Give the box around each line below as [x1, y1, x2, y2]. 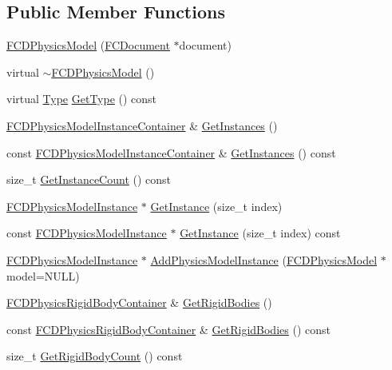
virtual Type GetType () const [6, 90, 157, 107]
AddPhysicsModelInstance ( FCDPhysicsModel [150, 251, 378, 268]
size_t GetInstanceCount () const [6, 171, 172, 188]
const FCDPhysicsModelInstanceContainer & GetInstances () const [6, 144, 336, 161]
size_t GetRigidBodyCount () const [6, 348, 183, 364]
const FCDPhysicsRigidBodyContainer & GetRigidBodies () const [6, 320, 331, 337]
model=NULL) [6, 267, 80, 284]
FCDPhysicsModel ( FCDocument [6, 37, 170, 54]
